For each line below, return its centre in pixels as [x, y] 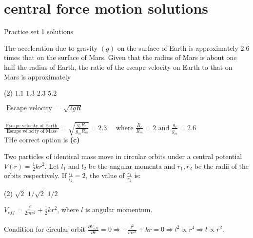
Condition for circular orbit [45, 229]
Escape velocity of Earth [32, 126]
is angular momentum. [119, 209]
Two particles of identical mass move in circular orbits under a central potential [123, 156]
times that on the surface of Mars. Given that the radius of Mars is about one [120, 57]
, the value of [105, 175]
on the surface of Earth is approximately [178, 48]
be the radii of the [222, 166]
